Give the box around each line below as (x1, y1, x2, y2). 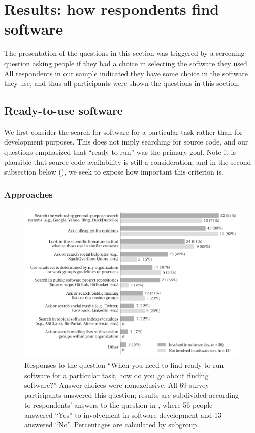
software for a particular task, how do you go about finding (24, 369, 209, 380)
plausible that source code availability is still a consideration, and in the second (4, 156, 251, 167)
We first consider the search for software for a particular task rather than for (4, 126, 243, 137)
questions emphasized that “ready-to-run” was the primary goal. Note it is (4, 147, 236, 157)
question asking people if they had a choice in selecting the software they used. (4, 57, 249, 68)
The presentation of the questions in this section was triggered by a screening (4, 48, 245, 59)
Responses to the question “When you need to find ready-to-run (24, 359, 224, 370)
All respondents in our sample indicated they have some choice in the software (4, 68, 248, 78)
